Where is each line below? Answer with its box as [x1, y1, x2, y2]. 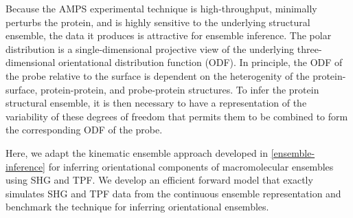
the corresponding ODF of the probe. [5, 122, 163, 137]
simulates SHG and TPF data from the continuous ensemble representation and [5, 186, 341, 200]
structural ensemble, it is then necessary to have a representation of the [5, 96, 307, 110]
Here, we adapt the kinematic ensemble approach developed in [5, 145, 269, 160]
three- [297, 41, 322, 56]
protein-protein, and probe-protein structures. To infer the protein [41, 82, 319, 96]
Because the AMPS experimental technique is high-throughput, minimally [5, 1, 317, 15]
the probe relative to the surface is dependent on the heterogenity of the [5, 68, 310, 83]
